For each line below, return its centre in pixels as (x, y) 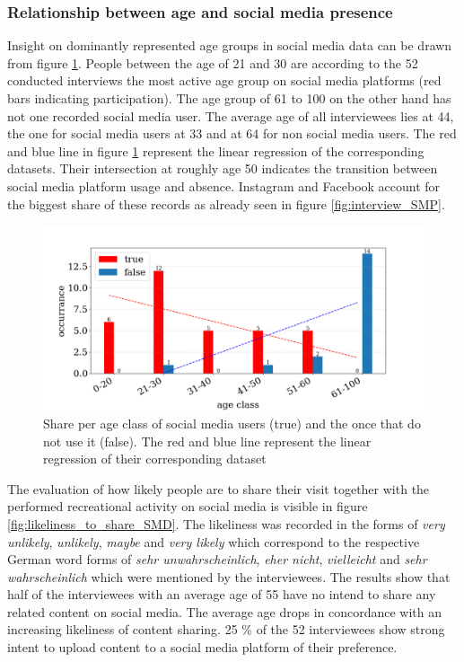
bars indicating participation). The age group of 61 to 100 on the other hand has (229, 98)
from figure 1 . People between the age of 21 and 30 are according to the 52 (213, 62)
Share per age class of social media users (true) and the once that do (232, 423)
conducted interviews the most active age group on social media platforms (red (224, 80)
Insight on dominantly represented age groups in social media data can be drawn (230, 45)
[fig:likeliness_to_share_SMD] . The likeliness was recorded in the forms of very (226, 523)
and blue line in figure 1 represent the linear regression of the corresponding (216, 150)
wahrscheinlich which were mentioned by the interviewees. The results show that (229, 576)
